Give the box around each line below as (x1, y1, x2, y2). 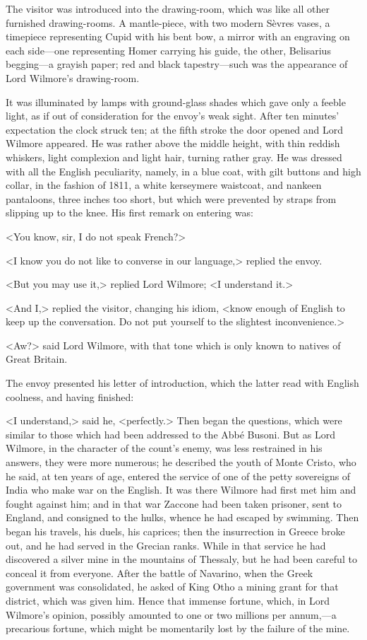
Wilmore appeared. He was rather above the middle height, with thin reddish (6, 136, 340, 151)
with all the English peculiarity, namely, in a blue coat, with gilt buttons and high (6, 163, 361, 178)
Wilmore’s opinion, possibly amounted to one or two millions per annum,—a (6, 607, 337, 622)
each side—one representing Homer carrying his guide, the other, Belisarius (6, 42, 331, 57)
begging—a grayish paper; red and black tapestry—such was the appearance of (6, 57, 348, 71)
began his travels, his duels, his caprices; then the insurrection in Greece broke (6, 524, 345, 538)
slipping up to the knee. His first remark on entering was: (6, 205, 253, 220)
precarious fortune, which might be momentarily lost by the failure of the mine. (6, 621, 350, 636)
